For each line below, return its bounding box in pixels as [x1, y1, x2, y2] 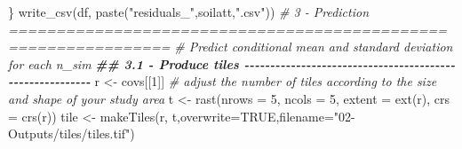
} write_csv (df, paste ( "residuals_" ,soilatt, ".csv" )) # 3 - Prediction [8, 3, 370, 20]
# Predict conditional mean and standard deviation [174, 37, 453, 56]
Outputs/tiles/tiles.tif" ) [8, 124, 135, 143]
